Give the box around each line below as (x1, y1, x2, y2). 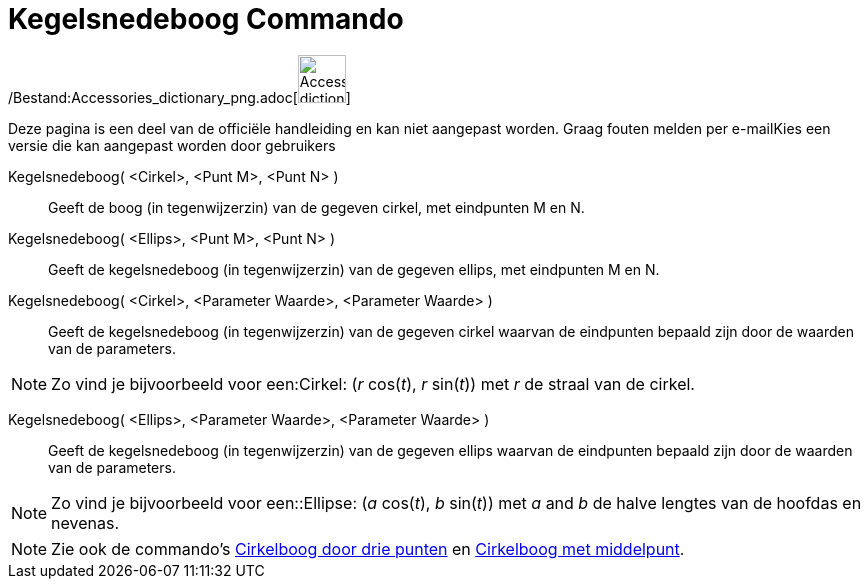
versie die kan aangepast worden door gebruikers (8, 136, 336, 154)
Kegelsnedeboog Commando (8, 2, 404, 36)
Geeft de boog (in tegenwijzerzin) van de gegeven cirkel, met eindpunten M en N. (48, 198, 585, 216)
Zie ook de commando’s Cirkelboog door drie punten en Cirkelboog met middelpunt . (51, 538, 685, 559)
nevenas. (51, 512, 120, 533)
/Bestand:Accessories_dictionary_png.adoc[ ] (8, 88, 351, 106)
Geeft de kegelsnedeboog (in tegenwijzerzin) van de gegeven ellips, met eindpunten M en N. (48, 260, 660, 278)
